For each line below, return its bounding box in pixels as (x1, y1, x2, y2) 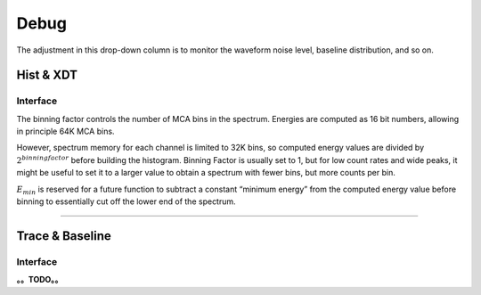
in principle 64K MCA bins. (16, 126, 115, 137)
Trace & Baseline (16, 228, 111, 243)
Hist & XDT (16, 68, 77, 83)
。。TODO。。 (16, 275, 63, 285)
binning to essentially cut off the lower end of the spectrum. (16, 196, 236, 207)
